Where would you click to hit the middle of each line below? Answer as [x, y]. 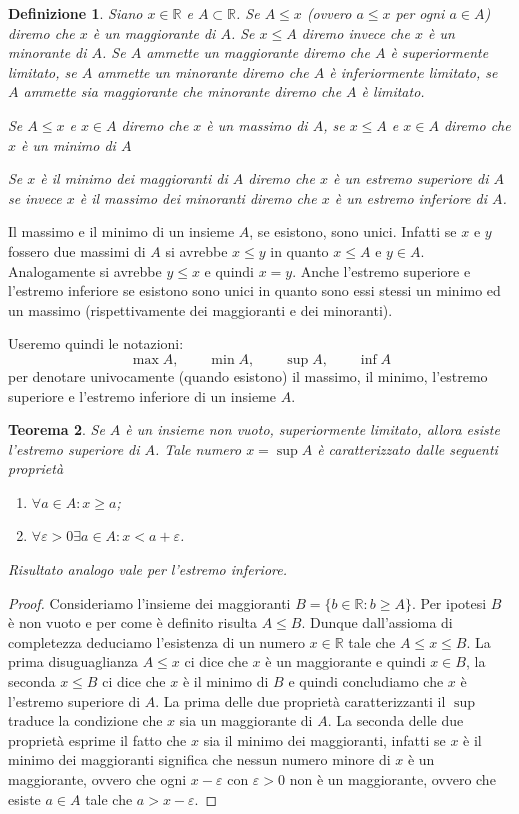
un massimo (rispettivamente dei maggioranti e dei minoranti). [200, 309]
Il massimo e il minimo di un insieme [121, 231]
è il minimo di [225, 681]
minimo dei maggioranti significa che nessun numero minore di [199, 759]
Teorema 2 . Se [56, 429]
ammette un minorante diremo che [203, 71]
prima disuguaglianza [73, 661]
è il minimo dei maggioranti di [134, 178]
